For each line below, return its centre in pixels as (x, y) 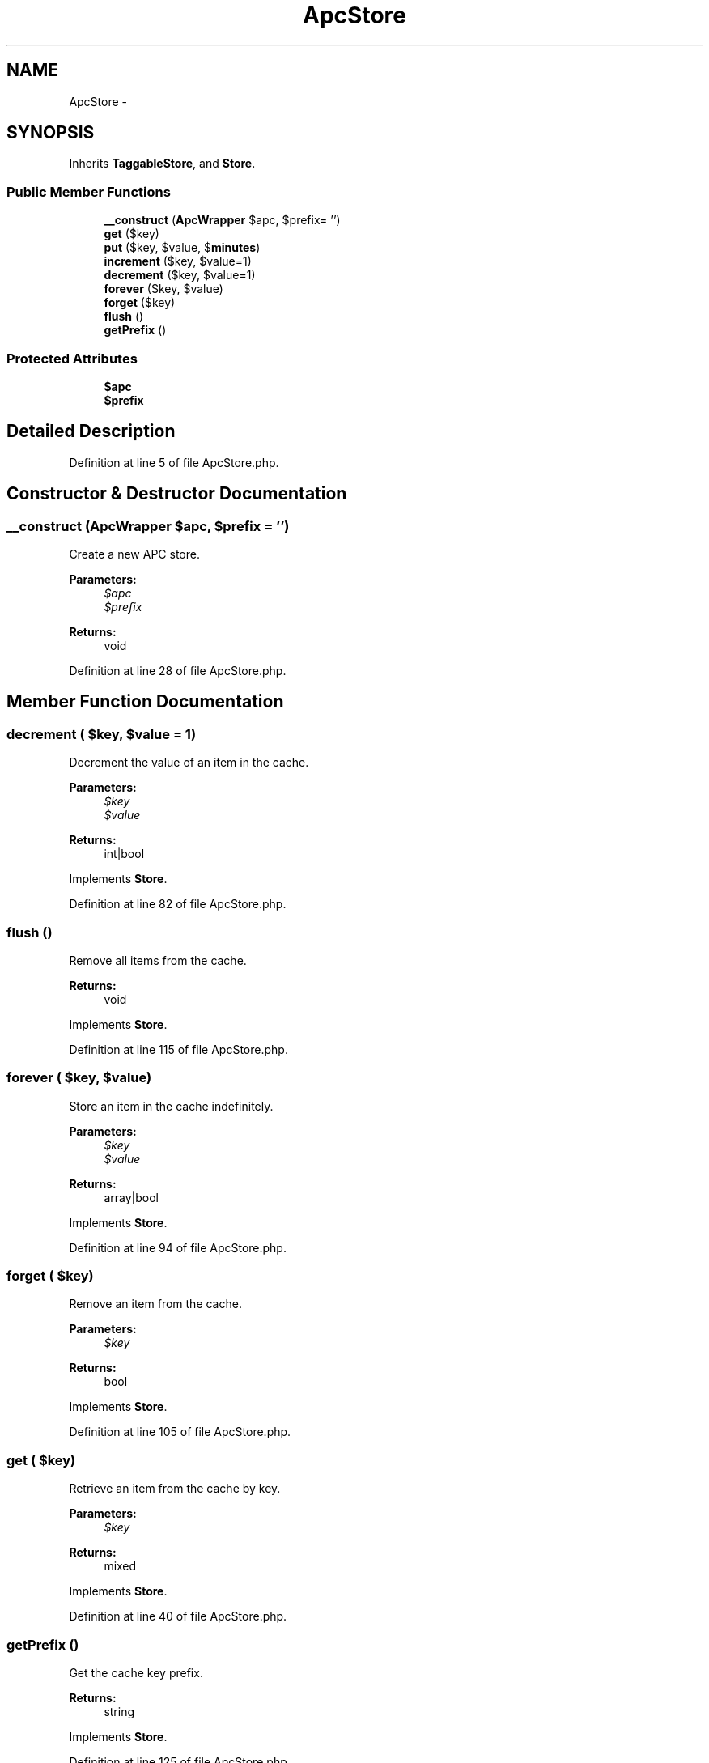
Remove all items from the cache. (158, 960)
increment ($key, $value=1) (178, 261)
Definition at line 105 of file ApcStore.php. (180, 1432)
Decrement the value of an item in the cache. (189, 763)
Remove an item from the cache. (155, 1304)
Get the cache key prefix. (136, 1672)
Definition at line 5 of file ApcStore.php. (174, 462)
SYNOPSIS (51, 133)
